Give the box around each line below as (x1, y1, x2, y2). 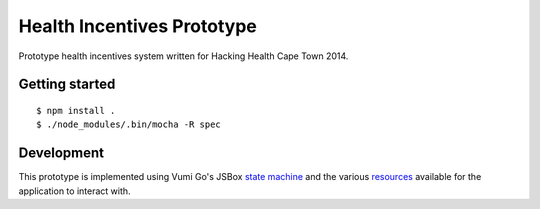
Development (18, 145, 105, 162)
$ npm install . (36, 105, 116, 116)
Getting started (18, 76, 116, 93)
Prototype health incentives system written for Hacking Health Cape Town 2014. (18, 50, 349, 62)
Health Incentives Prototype (18, 15, 257, 37)
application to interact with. (18, 185, 131, 197)
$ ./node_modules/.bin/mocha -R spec (36, 119, 222, 130)
